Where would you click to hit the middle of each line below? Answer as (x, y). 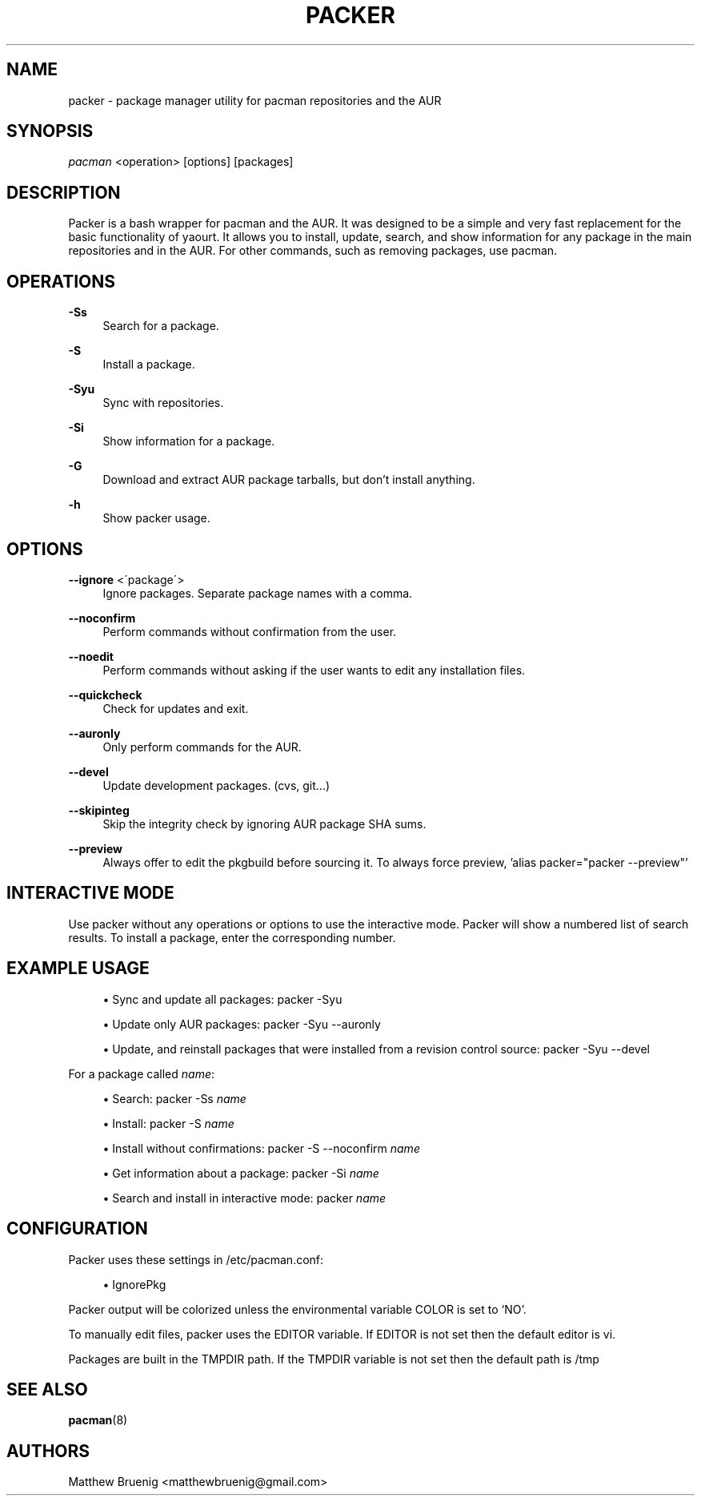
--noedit (91, 656)
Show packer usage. (156, 518)
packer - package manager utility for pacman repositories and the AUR (255, 100)
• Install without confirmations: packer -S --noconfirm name (261, 1148)
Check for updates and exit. (176, 708)
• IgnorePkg (134, 1284)
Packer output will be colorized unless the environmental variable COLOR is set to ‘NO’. (297, 1309)
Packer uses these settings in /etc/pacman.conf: (196, 1259)
